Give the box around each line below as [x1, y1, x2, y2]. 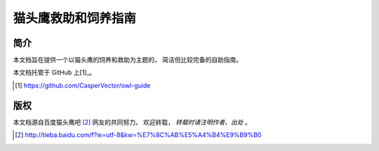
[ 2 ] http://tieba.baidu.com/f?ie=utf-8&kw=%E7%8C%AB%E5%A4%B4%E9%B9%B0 [15, 131, 262, 139]
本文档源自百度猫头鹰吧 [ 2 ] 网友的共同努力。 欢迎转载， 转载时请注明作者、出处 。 [13, 117, 252, 126]
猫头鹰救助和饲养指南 [13, 10, 137, 26]
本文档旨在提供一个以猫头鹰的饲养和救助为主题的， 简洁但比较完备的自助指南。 [13, 56, 242, 64]
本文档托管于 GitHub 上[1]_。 [13, 69, 96, 77]
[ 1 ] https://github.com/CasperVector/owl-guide [15, 81, 151, 89]
